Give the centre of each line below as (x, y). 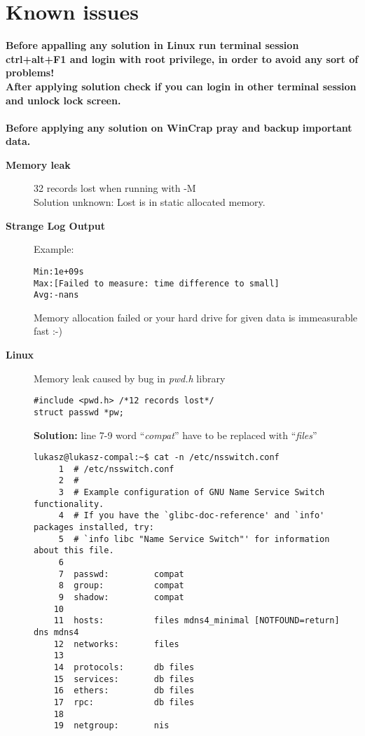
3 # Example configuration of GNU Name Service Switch (192, 493)
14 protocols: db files (124, 667)
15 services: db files (124, 679)
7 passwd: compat (121, 574)
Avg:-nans (56, 295)
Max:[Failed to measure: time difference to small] (157, 283)
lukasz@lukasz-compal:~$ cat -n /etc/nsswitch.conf (157, 458)
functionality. (69, 504)
